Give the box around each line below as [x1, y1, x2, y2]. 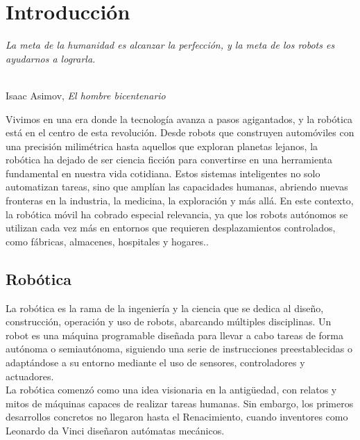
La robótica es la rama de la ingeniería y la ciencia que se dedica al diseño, [6, 300, 324, 315]
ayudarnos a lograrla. [6, 51, 96, 65]
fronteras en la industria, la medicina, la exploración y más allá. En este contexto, [6, 193, 354, 208]
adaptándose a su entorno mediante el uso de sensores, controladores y [6, 355, 305, 370]
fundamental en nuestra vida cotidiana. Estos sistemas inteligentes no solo [6, 165, 320, 180]
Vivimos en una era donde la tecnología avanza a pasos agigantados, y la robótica [6, 111, 353, 126]
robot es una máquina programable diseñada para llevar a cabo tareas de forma [6, 327, 344, 342]
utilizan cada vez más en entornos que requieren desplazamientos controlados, [6, 220, 336, 235]
